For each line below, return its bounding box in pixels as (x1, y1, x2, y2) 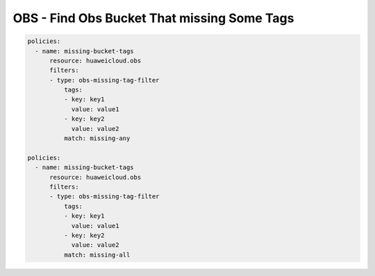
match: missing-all (63, 250, 131, 259)
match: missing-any (63, 135, 131, 142)
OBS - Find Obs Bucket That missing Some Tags (12, 10, 294, 26)
